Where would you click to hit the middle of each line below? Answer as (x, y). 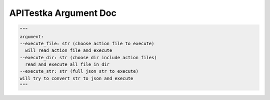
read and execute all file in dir (67, 64)
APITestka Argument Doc (63, 13)
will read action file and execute (69, 50)
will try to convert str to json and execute (76, 78)
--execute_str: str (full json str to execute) (79, 71)
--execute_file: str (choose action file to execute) (87, 43)
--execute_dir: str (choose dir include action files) (88, 57)
